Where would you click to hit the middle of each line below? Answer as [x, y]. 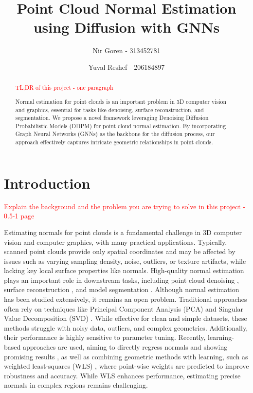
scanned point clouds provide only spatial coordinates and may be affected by [120, 251]
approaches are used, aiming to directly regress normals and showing [125, 347]
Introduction [47, 183]
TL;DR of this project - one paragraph [64, 88]
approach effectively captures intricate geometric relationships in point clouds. [114, 142]
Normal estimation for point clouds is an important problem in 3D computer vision [121, 101]
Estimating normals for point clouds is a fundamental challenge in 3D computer [123, 232]
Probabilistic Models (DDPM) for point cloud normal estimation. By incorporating [121, 126]
